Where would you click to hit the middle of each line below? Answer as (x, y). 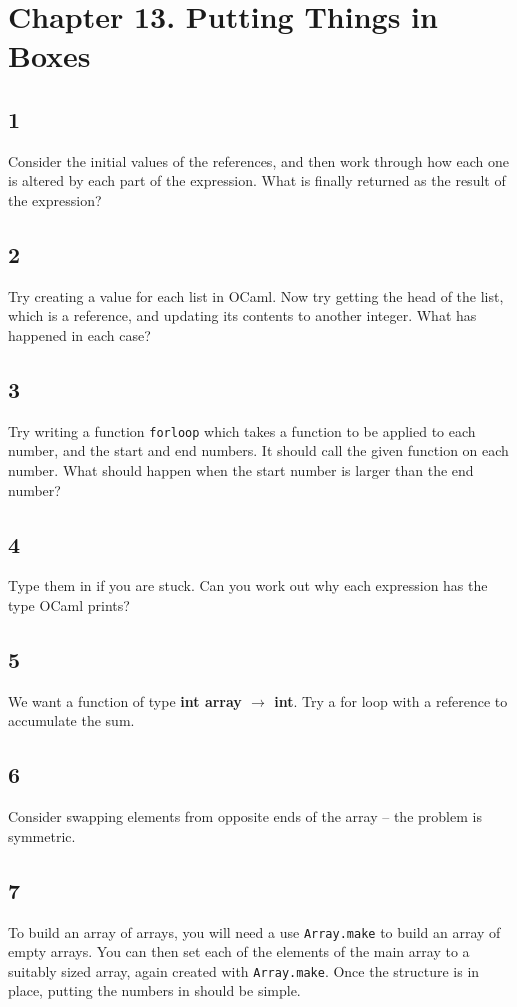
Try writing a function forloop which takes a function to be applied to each (242, 430)
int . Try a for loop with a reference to (391, 700)
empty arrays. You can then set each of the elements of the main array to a (239, 951)
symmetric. (42, 835)
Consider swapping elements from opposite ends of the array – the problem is (245, 816)
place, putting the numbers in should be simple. (154, 990)
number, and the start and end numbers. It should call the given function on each (258, 450)
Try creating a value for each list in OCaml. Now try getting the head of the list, (256, 295)
